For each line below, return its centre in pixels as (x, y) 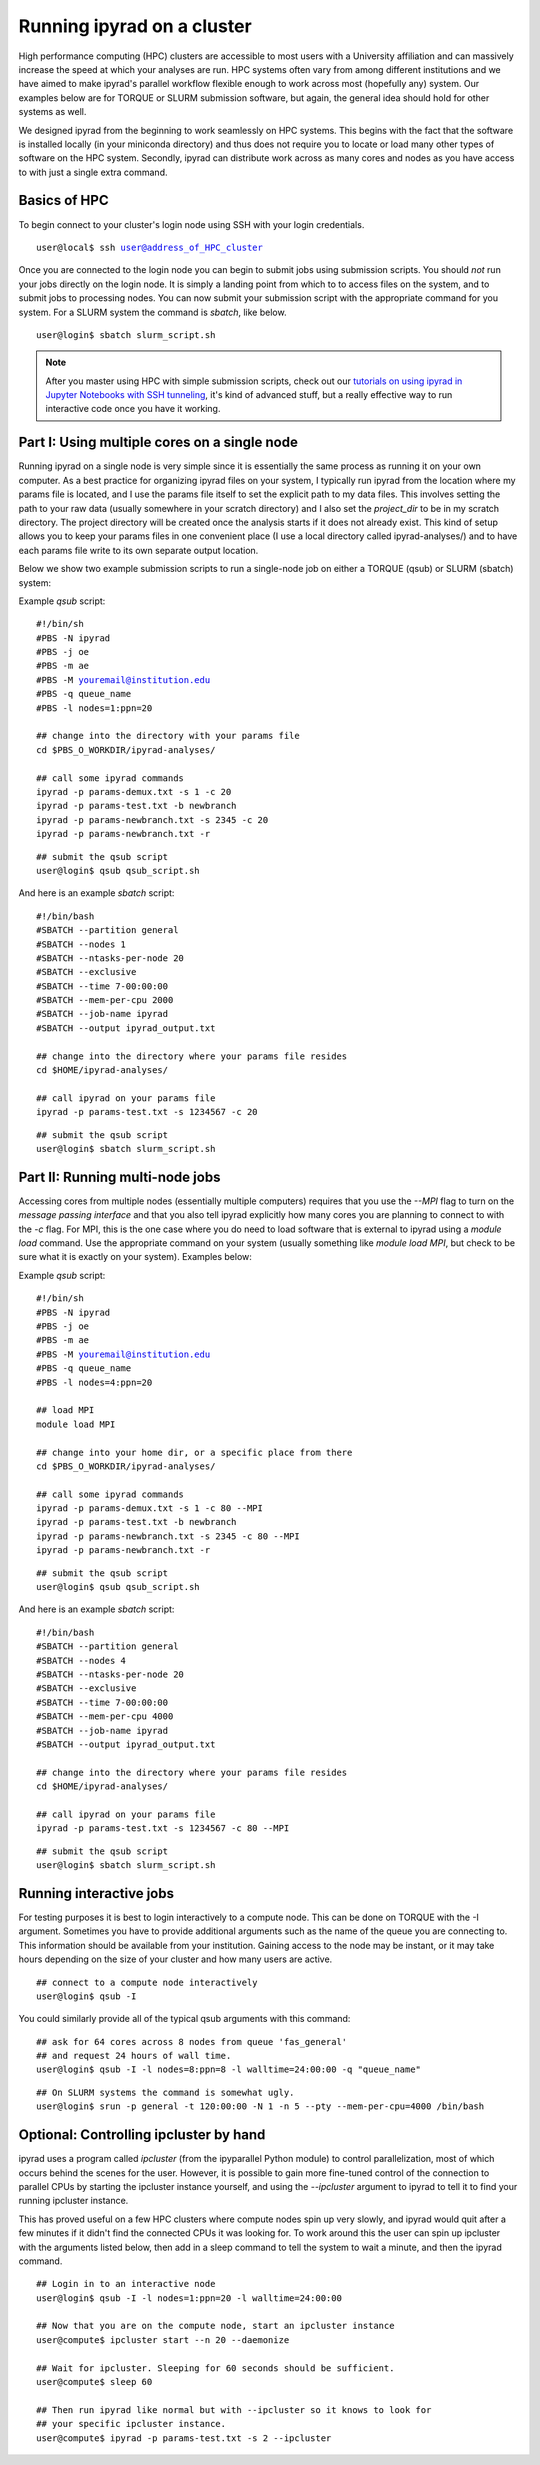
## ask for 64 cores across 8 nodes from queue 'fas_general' (192, 2041)
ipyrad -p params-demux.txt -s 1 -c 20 (134, 791)
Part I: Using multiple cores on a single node (158, 442)
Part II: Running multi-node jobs (119, 1176)
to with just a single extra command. (93, 172)
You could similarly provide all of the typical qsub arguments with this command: (184, 2019)
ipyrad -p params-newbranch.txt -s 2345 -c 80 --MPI (168, 1536)
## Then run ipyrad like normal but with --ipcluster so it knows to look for (234, 2409)
